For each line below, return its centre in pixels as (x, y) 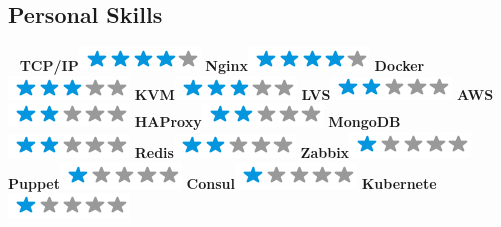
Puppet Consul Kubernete (222, 182)
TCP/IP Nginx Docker (222, 65)
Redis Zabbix (242, 151)
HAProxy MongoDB (267, 121)
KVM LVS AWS (314, 93)
